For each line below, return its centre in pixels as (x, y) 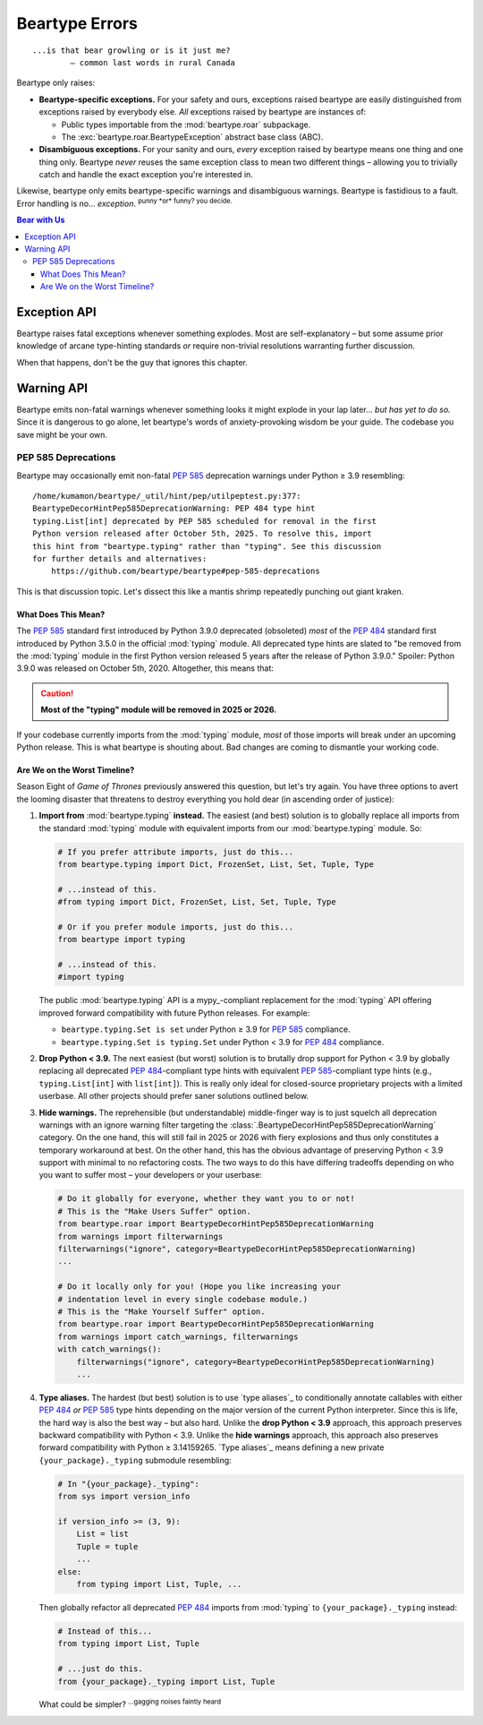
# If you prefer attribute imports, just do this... (176, 852)
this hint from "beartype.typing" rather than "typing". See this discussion (207, 546)
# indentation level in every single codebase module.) (183, 1299)
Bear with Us (41, 220)
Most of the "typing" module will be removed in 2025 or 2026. (159, 710)
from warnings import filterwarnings (140, 1236)
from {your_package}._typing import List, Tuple (166, 1681)
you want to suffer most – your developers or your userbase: (151, 1175)
